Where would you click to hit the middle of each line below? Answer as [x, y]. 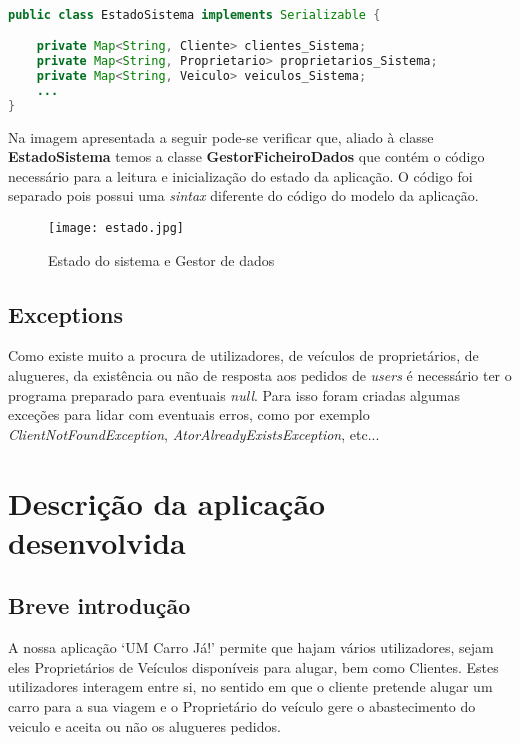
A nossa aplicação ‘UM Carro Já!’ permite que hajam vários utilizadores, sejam [251, 647]
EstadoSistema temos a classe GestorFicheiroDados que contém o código [246, 156]
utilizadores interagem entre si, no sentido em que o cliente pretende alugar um [250, 686]
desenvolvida [97, 541]
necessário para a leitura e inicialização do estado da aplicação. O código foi [240, 175]
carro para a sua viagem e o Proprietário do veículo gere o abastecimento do [242, 705]
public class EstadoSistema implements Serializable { [194, 14]
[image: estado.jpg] [116, 227]
